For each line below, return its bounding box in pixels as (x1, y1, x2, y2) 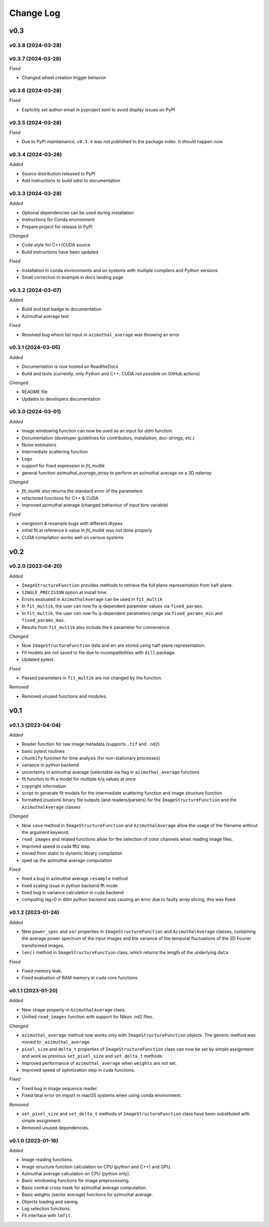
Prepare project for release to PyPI (21, 224, 93, 230)
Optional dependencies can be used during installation (21, 210, 134, 216)
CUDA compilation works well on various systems (21, 534, 124, 540)
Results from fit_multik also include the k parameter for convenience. (21, 624, 171, 630)
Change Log (9, 7, 61, 18)
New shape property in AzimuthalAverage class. (21, 1006, 126, 1013)
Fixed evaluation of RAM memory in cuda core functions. (21, 975, 139, 981)
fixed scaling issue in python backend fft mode (21, 883, 118, 889)
